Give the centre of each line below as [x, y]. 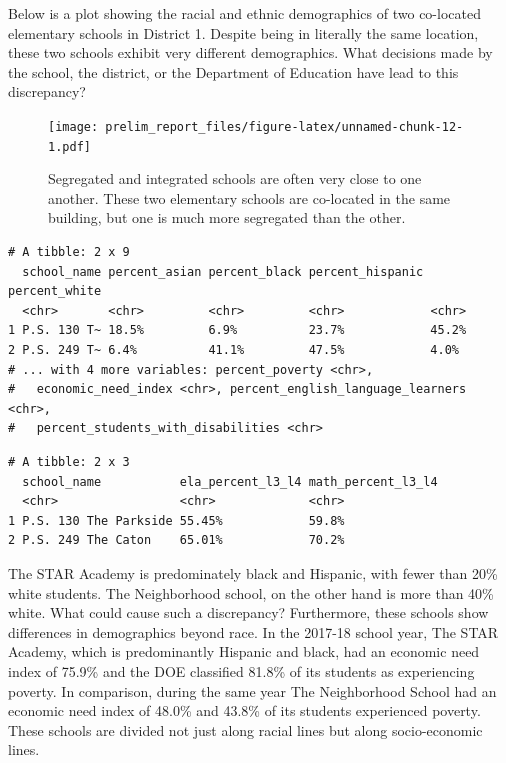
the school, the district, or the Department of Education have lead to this [233, 71]
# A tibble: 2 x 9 [69, 252]
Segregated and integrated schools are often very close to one [235, 178]
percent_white [55, 291]
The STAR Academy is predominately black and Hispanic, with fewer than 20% [253, 572]
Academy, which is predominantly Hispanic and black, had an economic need [244, 651]
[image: [73, 126]
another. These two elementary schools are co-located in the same [249, 197]
